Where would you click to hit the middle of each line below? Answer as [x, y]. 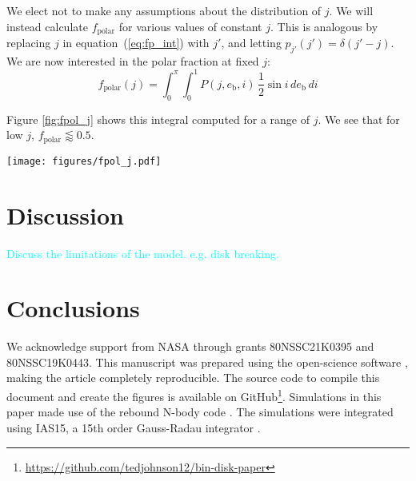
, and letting [251, 43]
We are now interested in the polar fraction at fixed [133, 60]
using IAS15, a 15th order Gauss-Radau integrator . [134, 427]
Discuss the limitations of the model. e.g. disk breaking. [143, 253]
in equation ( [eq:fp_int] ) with [136, 43]
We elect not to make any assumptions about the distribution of [164, 10]
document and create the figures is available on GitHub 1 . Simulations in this [194, 395]
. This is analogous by [324, 26]
